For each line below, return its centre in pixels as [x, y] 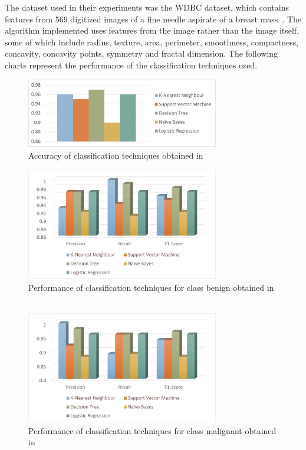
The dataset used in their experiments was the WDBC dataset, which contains [147, 7]
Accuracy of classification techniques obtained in [116, 155]
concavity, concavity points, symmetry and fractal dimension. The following [142, 53]
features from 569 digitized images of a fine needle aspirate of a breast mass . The [153, 19]
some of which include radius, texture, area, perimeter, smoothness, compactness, [152, 42]
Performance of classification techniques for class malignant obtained [152, 430]
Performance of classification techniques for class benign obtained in [151, 287]
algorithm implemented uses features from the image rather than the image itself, [152, 30]
